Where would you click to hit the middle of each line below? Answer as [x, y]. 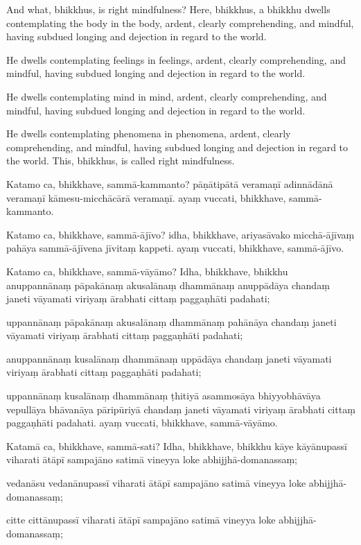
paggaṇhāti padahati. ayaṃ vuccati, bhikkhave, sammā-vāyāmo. [142, 423]
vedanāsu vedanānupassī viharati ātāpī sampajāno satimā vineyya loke [156, 483]
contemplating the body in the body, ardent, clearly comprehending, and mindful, [180, 23]
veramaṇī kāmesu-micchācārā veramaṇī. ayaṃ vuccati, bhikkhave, [146, 197]
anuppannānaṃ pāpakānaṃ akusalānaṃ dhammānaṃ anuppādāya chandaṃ [168, 285]
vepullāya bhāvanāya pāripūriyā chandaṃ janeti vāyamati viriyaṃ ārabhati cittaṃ [181, 409]
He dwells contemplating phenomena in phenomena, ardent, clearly [149, 133]
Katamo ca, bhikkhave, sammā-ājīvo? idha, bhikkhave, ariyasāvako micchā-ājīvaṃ [180, 234]
